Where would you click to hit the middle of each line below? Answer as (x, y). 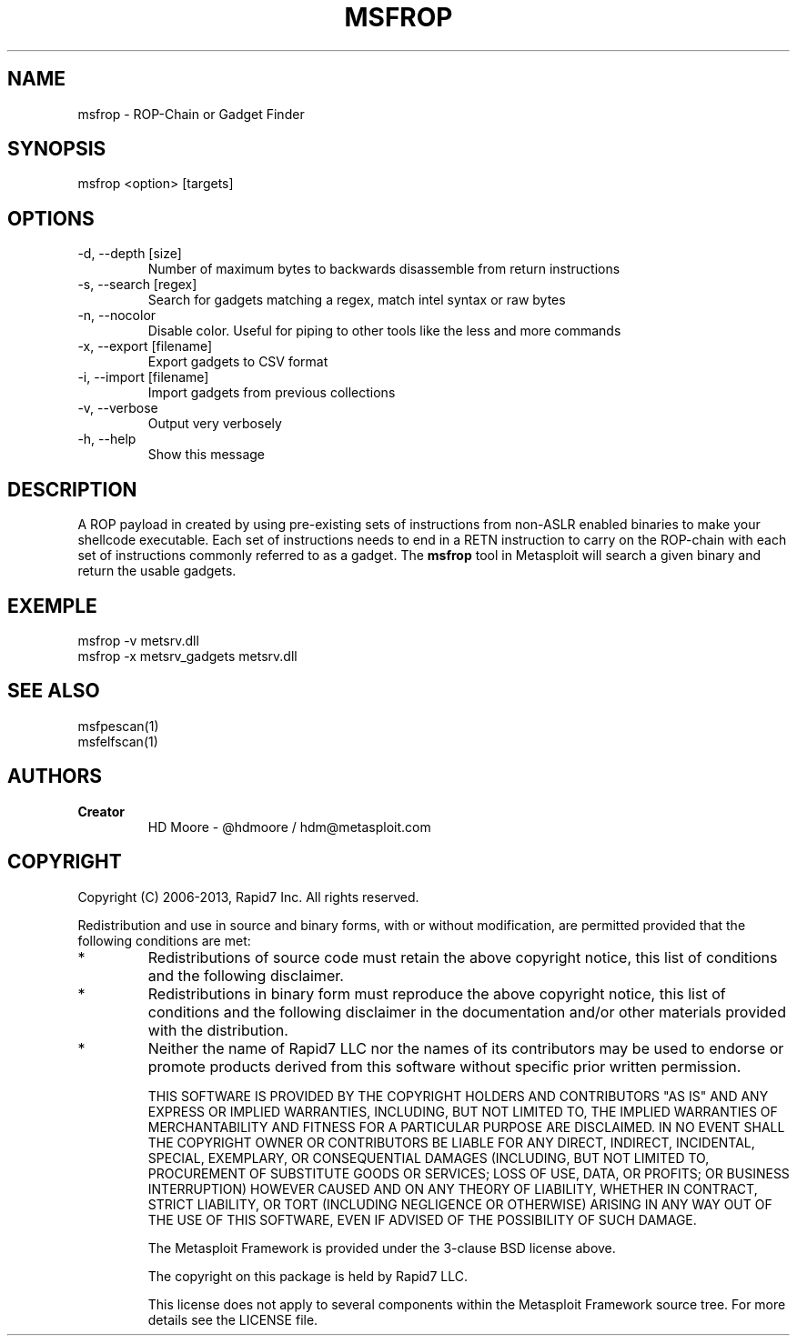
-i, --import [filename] (143, 377)
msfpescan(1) (118, 726)
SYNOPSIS (57, 149)
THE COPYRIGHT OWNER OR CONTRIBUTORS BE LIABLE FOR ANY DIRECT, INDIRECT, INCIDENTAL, (451, 1142)
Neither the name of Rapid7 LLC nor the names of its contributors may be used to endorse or (466, 1048)
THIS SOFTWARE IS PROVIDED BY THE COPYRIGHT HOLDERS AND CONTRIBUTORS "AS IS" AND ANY (458, 1096)
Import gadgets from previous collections (272, 393)
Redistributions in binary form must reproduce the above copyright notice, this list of (437, 993)
